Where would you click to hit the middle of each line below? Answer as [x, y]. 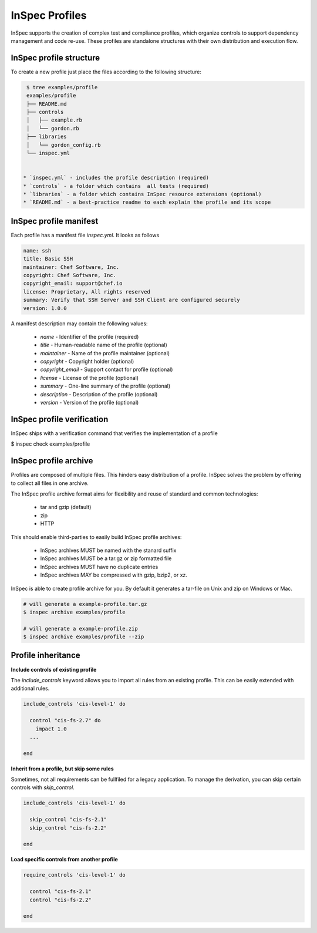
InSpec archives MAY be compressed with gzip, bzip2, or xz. [114, 575]
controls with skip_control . [43, 787]
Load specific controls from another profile [65, 860]
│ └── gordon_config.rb [64, 145]
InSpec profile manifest [55, 221]
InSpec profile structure [55, 58]
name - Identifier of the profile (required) [90, 336]
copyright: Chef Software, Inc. [70, 275]
